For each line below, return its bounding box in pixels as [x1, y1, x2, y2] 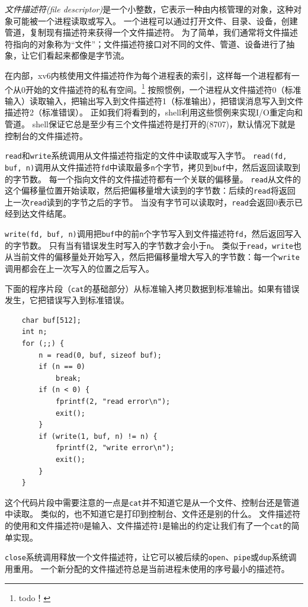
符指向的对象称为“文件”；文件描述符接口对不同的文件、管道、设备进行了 [5, 37, 287, 50]
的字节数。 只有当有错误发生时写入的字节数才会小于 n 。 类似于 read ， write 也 [5, 239, 301, 251]
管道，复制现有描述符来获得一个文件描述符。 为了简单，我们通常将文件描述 [5, 26, 298, 38]
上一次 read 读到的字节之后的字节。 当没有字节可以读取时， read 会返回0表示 [5, 195, 294, 208]
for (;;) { [21, 339, 65, 348]
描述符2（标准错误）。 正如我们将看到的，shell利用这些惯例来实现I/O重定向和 [5, 106, 303, 118]
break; [55, 374, 81, 383]
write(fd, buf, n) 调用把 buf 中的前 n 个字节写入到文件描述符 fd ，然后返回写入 [5, 227, 301, 240]
